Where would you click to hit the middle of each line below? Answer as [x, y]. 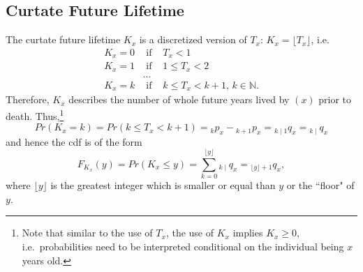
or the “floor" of [320, 185]
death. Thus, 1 [35, 114]
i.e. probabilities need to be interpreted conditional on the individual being [183, 247]
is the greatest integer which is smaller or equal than [163, 185]
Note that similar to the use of [87, 233]
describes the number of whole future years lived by [179, 99]
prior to [335, 99]
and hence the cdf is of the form [74, 141]
